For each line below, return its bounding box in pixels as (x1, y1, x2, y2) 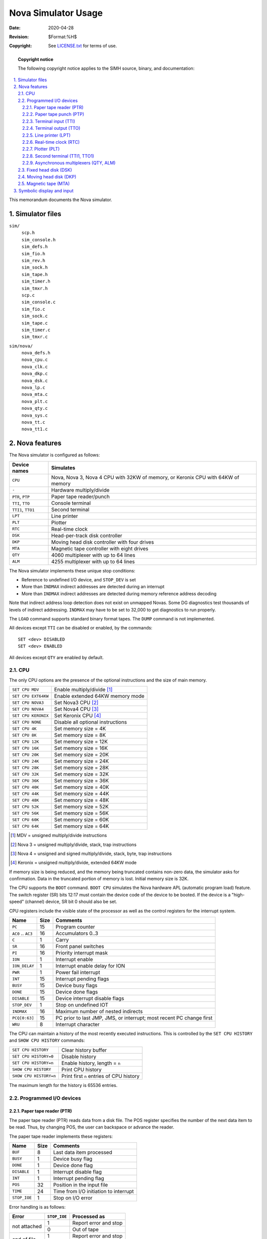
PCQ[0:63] (12, 1015, 35, 1020)
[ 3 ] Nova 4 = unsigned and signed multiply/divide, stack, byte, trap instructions (10, 850, 172, 856)
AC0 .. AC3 (12, 930, 33, 937)
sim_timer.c (21, 327, 50, 333)
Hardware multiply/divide (51, 486, 110, 493)
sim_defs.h (21, 244, 48, 250)
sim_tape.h (21, 272, 48, 277)
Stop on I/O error (53, 1194, 93, 1201)
